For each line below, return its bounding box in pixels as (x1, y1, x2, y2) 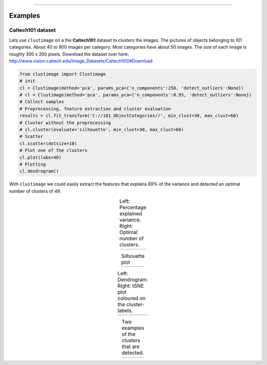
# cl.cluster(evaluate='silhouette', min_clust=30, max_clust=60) (19, 127, 184, 132)
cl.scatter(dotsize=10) (19, 140, 78, 146)
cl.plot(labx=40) (19, 154, 62, 160)
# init (19, 78, 36, 84)
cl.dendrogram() (19, 169, 59, 174)
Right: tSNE (117, 283, 144, 290)
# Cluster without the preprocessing (19, 120, 111, 125)
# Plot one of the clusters (19, 148, 88, 153)
